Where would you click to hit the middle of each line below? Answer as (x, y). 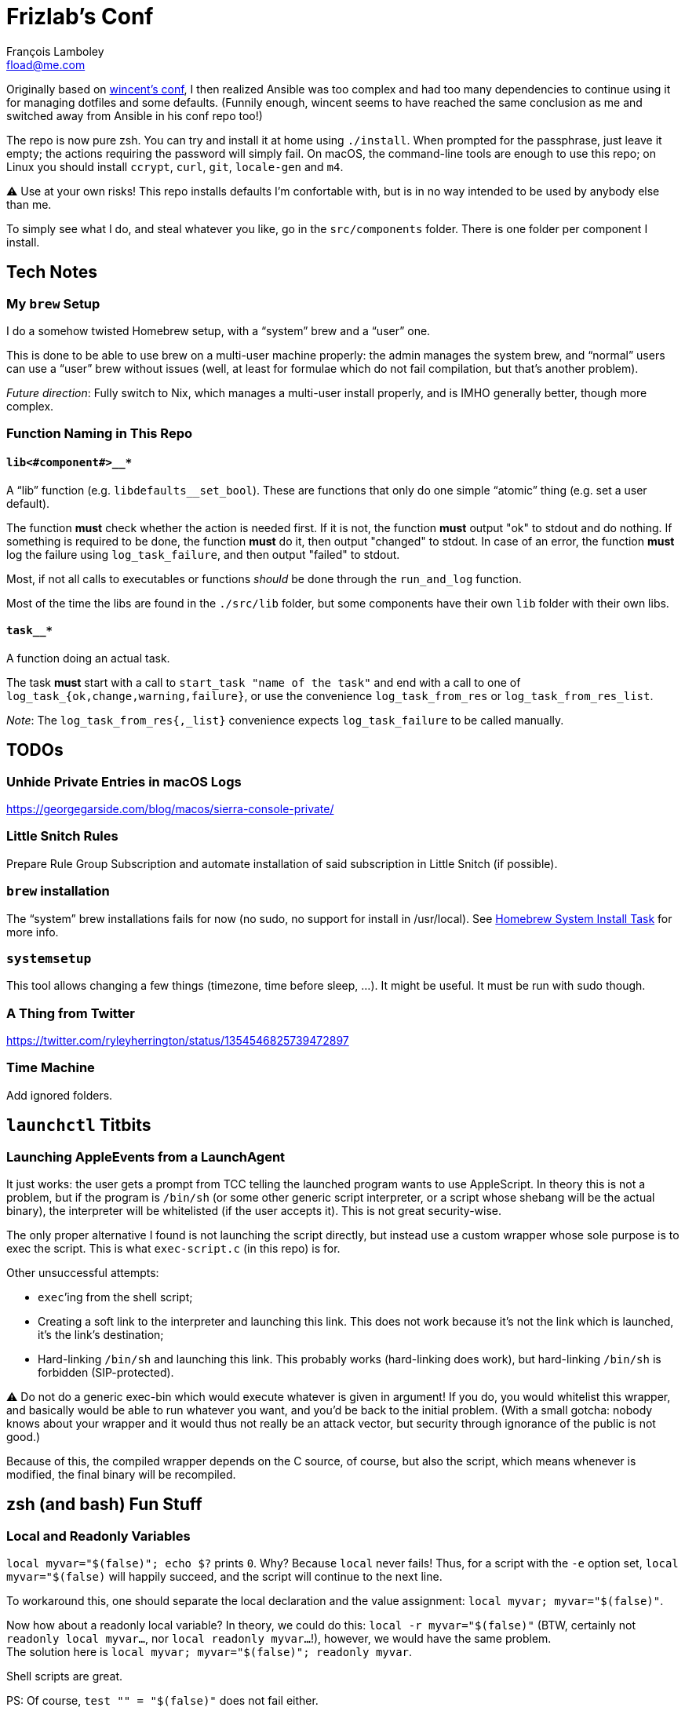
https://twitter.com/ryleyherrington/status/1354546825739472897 (178, 1040)
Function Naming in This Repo (99, 434)
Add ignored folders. (60, 1095)
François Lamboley (55, 51)
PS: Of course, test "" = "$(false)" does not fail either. (162, 1701)
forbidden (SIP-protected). (106, 1372)
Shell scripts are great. (65, 1676)
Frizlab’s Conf (80, 16)
